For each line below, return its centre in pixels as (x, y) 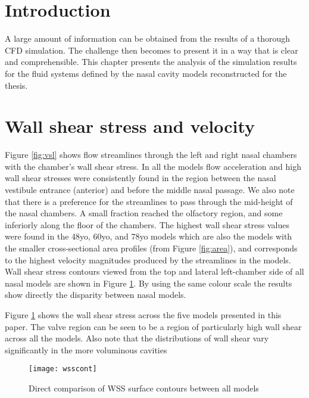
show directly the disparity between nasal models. (96, 295)
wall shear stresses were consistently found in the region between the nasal (141, 178)
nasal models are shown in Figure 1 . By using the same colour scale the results (149, 283)
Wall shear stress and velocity (130, 126)
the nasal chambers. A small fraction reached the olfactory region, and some (144, 213)
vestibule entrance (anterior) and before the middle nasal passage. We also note (150, 189)
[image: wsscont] (63, 369)
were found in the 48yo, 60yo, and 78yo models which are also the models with (149, 236)
